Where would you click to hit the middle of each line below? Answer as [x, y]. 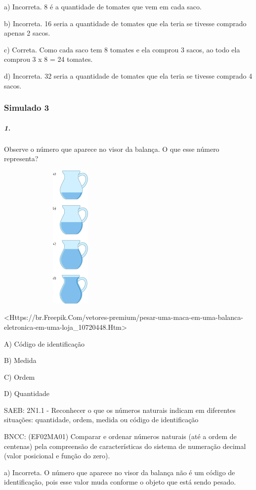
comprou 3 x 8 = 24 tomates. [48, 59]
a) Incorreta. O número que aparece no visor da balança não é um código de [120, 472]
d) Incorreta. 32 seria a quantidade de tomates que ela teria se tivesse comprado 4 [128, 75]
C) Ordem [20, 377]
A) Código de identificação [44, 343]
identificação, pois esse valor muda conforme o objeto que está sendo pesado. [120, 482]
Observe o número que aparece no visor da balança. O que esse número [112, 149]
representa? [21, 158]
